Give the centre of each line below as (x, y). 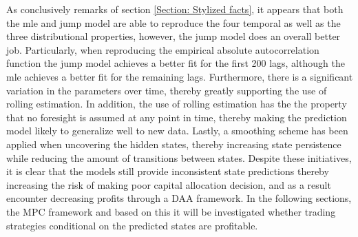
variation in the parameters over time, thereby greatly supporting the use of (167, 90)
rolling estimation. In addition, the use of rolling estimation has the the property (177, 104)
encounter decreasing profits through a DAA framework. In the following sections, (179, 198)
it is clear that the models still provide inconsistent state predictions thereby (168, 171)
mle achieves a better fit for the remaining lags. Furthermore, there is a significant (180, 76)
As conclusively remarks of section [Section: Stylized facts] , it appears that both (175, 9)
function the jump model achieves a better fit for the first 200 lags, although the (176, 63)
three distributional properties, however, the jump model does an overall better (173, 36)
